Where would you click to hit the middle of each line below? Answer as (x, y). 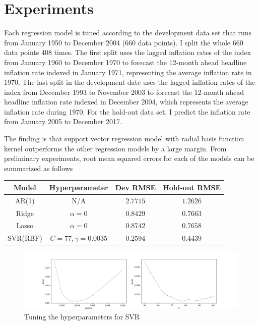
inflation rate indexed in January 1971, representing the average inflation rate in (128, 72)
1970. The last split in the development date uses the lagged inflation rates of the (130, 82)
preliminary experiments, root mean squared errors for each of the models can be (129, 158)
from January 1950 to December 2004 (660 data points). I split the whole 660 (124, 42)
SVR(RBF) (25, 238)
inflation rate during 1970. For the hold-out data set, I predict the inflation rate (127, 111)
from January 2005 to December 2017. (63, 121)
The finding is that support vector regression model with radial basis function (124, 139)
